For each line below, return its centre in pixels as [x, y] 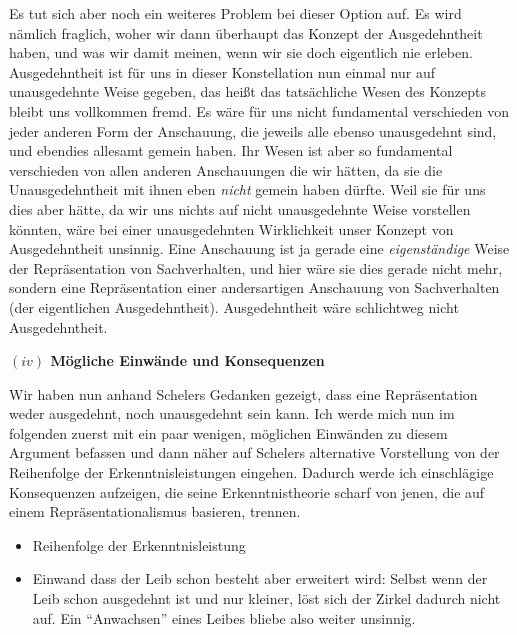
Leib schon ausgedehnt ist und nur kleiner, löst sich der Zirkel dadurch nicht [266, 598]
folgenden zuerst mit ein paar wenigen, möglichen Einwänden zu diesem [228, 432]
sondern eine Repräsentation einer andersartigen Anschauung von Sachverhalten [254, 287]
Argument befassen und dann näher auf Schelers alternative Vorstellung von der [254, 452]
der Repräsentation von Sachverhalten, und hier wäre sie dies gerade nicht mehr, [256, 267]
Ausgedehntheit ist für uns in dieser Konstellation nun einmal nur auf [222, 71]
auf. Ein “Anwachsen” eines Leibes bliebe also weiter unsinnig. [224, 617]
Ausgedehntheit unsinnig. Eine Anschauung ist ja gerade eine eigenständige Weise [259, 248]
